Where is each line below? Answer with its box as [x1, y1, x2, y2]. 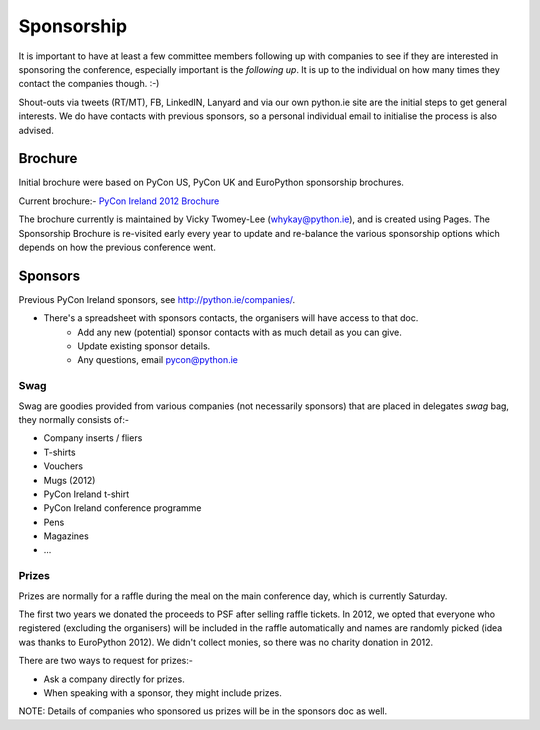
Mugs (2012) [43, 474, 96, 486]
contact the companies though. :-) [18, 78, 160, 90]
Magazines [43, 530, 89, 542]
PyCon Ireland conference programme [43, 502, 202, 514]
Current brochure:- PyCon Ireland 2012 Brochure [18, 195, 220, 207]
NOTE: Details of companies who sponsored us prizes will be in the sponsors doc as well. [18, 705, 388, 717]
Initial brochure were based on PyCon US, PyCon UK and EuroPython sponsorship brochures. [18, 176, 405, 189]
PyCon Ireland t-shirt [43, 488, 130, 500]
